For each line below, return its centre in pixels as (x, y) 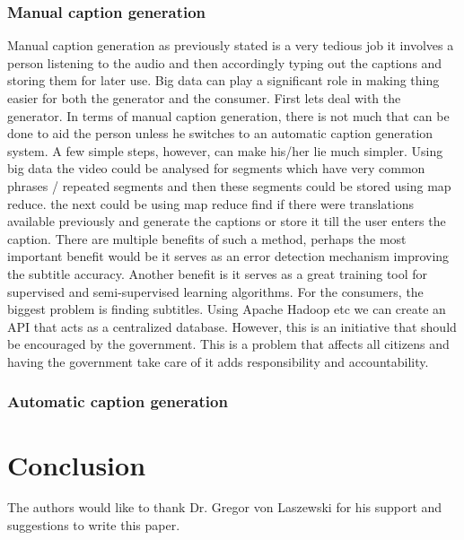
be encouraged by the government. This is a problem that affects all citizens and (228, 344)
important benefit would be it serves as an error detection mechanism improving (228, 256)
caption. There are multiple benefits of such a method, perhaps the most (207, 238)
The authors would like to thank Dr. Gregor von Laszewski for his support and (225, 507)
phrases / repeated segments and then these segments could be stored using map (229, 185)
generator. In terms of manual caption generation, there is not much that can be (228, 115)
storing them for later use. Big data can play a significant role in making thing (223, 80)
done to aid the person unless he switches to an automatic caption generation (220, 133)
